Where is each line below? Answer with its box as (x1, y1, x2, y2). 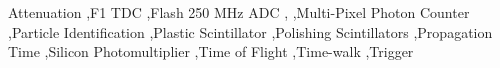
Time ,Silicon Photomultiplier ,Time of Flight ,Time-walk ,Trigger (8, 41, 414, 62)
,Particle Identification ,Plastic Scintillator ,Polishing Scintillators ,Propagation (8, 21, 493, 42)
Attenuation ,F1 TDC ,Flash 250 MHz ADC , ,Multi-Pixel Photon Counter (8, 2, 470, 22)
